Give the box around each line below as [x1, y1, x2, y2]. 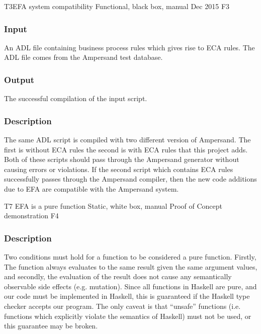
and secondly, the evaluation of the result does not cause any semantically [4, 271, 232, 282]
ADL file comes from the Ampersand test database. [4, 52, 163, 62]
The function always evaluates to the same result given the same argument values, [4, 261, 257, 272]
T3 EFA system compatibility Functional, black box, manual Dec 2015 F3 [4, 1, 230, 11]
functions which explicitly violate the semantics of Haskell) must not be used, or [4, 310, 251, 321]
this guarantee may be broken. [4, 320, 98, 331]
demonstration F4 [4, 210, 59, 221]
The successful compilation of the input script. [4, 93, 147, 104]
